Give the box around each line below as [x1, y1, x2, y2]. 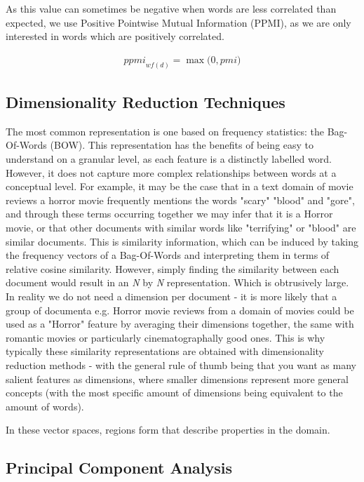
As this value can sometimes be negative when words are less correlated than [6, 1, 337, 15]
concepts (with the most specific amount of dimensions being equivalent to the [6, 385, 343, 400]
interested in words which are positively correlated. [6, 29, 224, 43]
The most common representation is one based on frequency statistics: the [6, 123, 325, 138]
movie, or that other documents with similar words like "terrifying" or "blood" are [6, 220, 356, 235]
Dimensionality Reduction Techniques [6, 91, 285, 113]
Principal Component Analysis [6, 457, 232, 478]
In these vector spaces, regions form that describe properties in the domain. [6, 422, 330, 437]
